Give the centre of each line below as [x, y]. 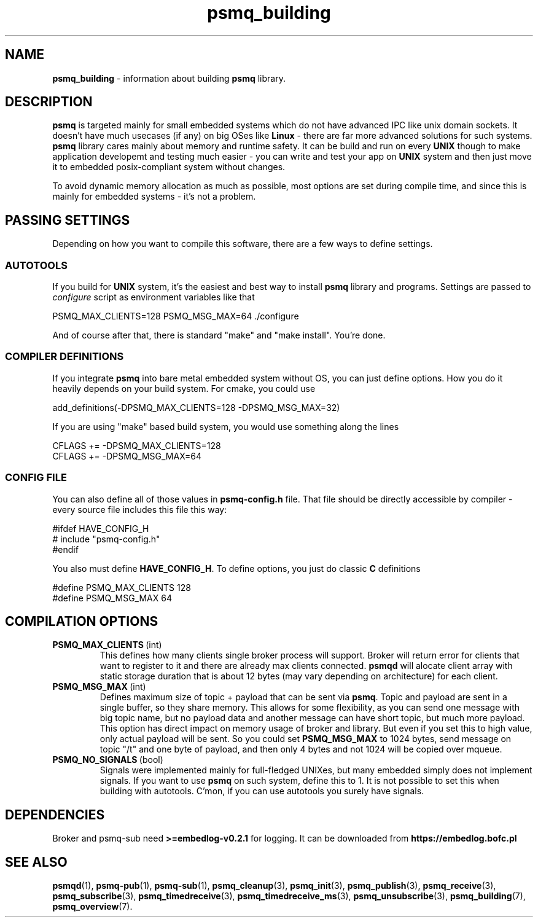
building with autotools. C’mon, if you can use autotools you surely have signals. [262, 791]
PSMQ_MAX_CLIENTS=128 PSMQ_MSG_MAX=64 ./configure [176, 316]
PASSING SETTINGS [68, 220]
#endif [65, 549]
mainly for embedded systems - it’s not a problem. [154, 197]
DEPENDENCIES [55, 815]
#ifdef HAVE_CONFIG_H [101, 528]
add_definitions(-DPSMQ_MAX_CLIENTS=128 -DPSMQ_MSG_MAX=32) [196, 407]
